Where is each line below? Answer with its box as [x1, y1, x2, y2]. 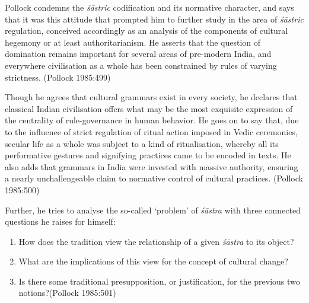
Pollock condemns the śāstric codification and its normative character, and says [5, 1, 294, 13]
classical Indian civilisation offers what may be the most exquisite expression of [5, 102, 293, 114]
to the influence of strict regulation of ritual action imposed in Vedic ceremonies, [5, 125, 298, 138]
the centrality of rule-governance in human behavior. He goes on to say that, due [5, 114, 299, 126]
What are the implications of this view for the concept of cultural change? [18, 255, 288, 267]
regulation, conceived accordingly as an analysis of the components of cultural [5, 24, 288, 37]
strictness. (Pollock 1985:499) [5, 71, 111, 83]
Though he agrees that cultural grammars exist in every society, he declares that [5, 91, 298, 103]
